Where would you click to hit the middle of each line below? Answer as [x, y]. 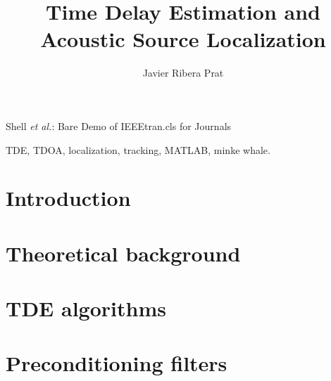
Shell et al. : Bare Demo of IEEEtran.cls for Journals [119, 125]
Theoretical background [123, 253]
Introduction [68, 198]
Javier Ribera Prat [183, 73]
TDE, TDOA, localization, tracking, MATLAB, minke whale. [138, 149]
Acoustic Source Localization [183, 39]
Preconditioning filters [117, 363]
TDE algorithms [86, 308]
